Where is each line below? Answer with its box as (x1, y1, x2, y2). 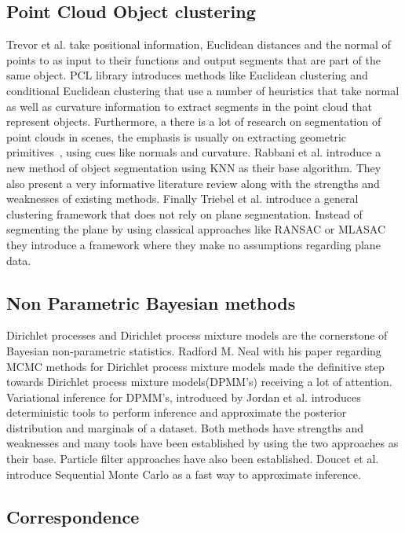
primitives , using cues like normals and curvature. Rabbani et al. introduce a (6, 144, 381, 160)
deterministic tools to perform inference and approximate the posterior (6, 404, 347, 421)
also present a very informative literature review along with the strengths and (6, 175, 380, 191)
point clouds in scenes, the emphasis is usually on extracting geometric (6, 128, 347, 145)
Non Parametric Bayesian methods (6, 290, 296, 314)
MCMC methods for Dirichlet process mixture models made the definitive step (6, 358, 385, 374)
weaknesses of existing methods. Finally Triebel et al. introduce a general (6, 190, 359, 207)
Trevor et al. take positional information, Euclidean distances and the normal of (6, 36, 391, 53)
